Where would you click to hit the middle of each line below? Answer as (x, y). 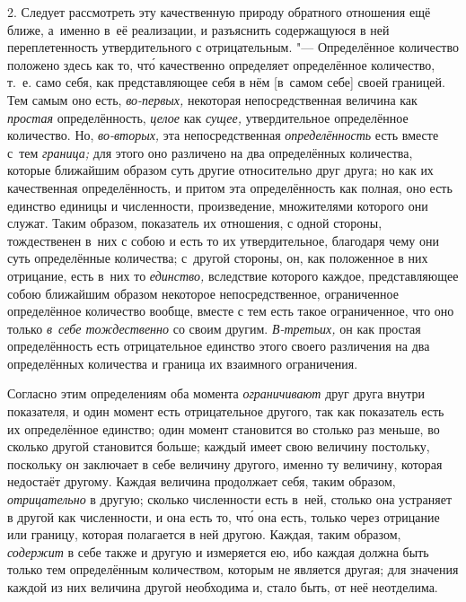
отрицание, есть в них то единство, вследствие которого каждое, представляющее (233, 275)
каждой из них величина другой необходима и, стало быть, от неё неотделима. (223, 587)
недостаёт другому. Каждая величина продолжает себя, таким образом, (202, 481)
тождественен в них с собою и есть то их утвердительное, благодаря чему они (223, 240)
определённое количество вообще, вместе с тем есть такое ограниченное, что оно (231, 311)
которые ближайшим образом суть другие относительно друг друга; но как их (220, 170)
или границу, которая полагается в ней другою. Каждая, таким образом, (204, 534)
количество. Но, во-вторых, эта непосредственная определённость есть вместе (223, 135)
